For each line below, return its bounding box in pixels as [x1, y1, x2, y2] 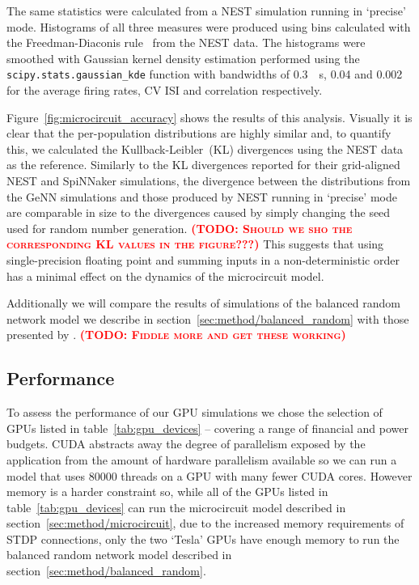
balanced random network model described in [6, 546, 232, 563]
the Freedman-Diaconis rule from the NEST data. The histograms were [6, 34, 366, 51]
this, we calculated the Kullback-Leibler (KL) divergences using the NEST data [6, 140, 404, 157]
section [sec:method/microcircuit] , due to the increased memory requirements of [6, 515, 404, 532]
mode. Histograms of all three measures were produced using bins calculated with [6, 18, 411, 35]
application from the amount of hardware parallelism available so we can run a [6, 451, 397, 468]
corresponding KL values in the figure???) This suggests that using [6, 235, 384, 252]
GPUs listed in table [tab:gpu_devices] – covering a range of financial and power [6, 419, 408, 436]
